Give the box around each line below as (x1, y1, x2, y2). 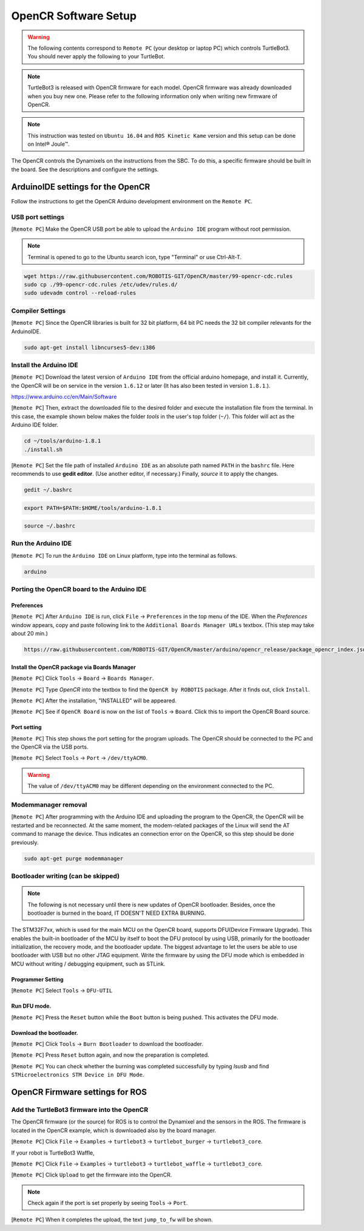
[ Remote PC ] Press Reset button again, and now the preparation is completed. (11, 1051, 209, 1059)
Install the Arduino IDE (11, 361, 78, 369)
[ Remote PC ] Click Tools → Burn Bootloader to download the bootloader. (11, 1040, 203, 1048)
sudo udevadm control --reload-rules (24, 290, 136, 297)
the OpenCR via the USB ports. (11, 744, 89, 751)
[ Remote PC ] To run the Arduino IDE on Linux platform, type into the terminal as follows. (11, 552, 237, 559)
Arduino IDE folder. (11, 421, 59, 429)
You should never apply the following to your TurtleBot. (27, 53, 165, 60)
